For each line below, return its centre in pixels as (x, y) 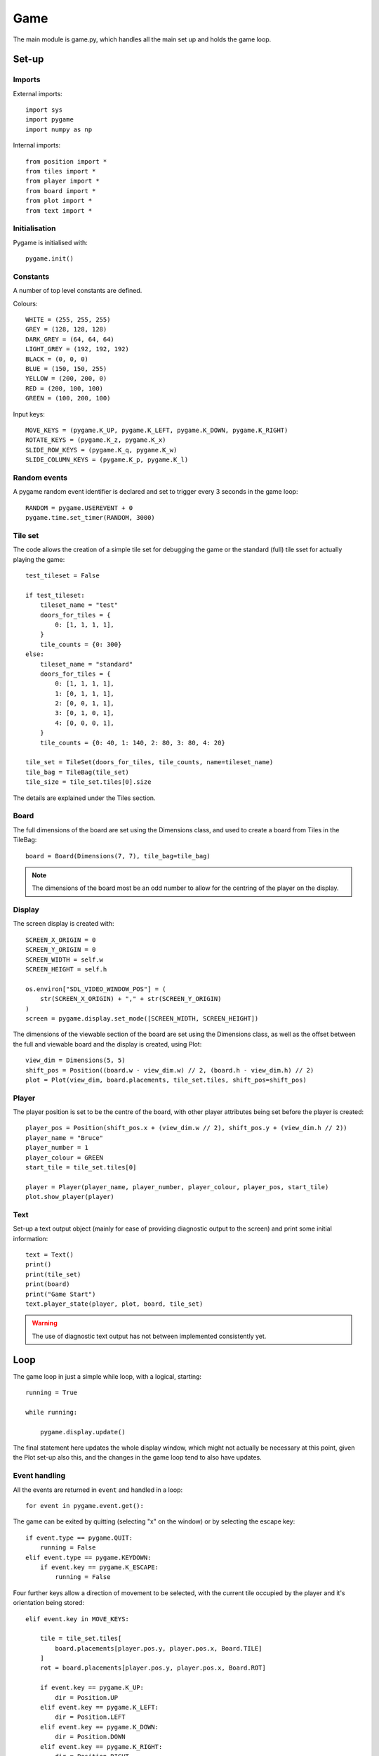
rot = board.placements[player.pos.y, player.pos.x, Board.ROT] (153, 1668)
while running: (52, 1412)
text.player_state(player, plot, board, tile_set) (114, 1304)
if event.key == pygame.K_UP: (92, 1688)
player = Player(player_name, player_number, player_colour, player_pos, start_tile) (177, 1187)
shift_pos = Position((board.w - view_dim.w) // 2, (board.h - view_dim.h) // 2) (170, 1070)
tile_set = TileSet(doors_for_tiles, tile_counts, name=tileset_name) (149, 762)
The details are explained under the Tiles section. (84, 798)
